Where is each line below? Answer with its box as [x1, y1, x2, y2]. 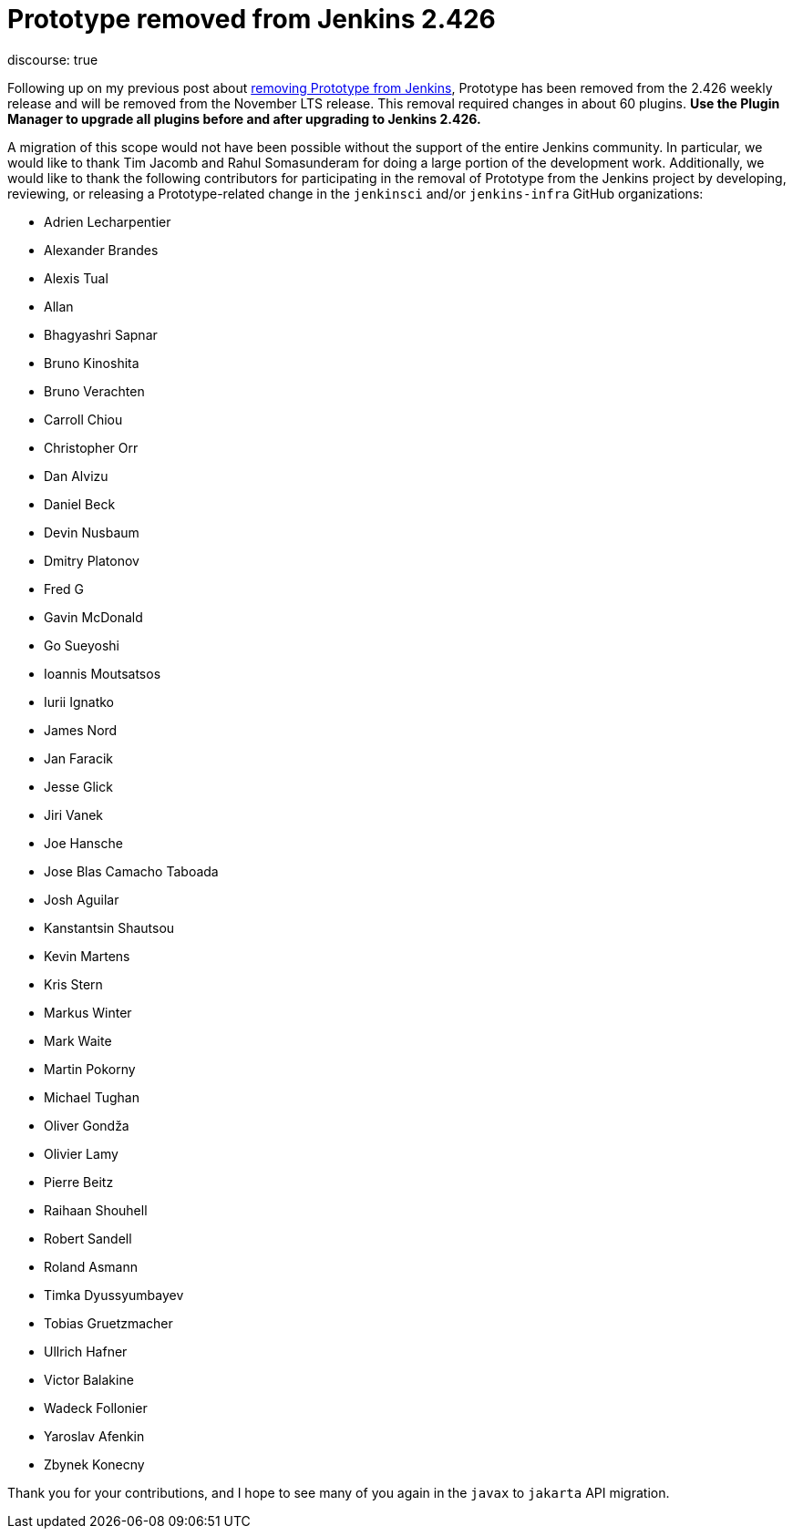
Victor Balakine [44, 1371, 134, 1388]
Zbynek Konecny [44, 1456, 145, 1472]
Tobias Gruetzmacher [44, 1315, 173, 1331]
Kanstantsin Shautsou [44, 919, 175, 936]
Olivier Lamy [44, 1145, 118, 1162]
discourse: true [7, 51, 98, 67]
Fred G [44, 580, 85, 597]
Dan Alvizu [44, 467, 108, 484]
